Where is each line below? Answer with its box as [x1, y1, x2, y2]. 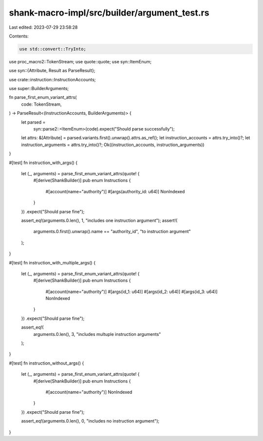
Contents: [9, 33, 29, 39]
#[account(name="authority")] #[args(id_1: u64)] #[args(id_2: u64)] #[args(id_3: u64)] [45, 289, 218, 294]
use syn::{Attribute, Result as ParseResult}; [9, 68, 95, 73]
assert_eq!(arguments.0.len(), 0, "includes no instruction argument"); [21, 418, 160, 424]
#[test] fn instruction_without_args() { [9, 360, 84, 366]
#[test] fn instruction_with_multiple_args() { [9, 259, 96, 265]
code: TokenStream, [21, 101, 62, 107]
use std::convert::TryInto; [19, 46, 86, 52]
